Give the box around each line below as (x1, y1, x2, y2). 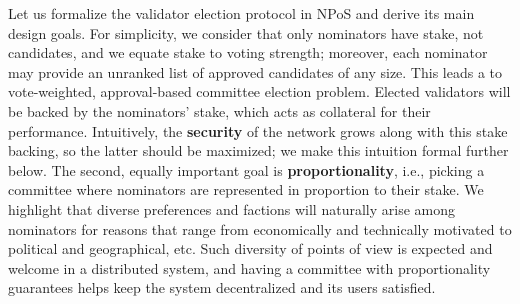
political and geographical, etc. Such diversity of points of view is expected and (8, 238, 493, 259)
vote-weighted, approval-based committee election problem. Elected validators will (8, 81, 511, 102)
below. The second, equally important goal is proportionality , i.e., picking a (8, 159, 485, 180)
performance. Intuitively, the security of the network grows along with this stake (8, 120, 508, 141)
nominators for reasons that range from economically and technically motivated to (8, 218, 512, 239)
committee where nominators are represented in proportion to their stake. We (8, 179, 484, 200)
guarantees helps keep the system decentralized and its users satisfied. (8, 277, 436, 298)
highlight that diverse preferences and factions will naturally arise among (8, 198, 455, 219)
